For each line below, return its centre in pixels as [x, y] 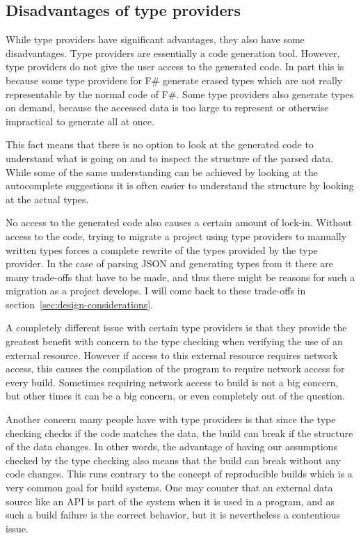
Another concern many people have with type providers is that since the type [171, 419]
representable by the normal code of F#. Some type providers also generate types [180, 94]
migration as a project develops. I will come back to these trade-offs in [156, 291]
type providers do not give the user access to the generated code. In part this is [175, 66]
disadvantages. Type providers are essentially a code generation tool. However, [173, 53]
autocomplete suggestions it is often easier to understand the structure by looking [180, 185]
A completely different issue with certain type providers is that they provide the [176, 327]
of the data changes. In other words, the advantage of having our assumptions [171, 446]
